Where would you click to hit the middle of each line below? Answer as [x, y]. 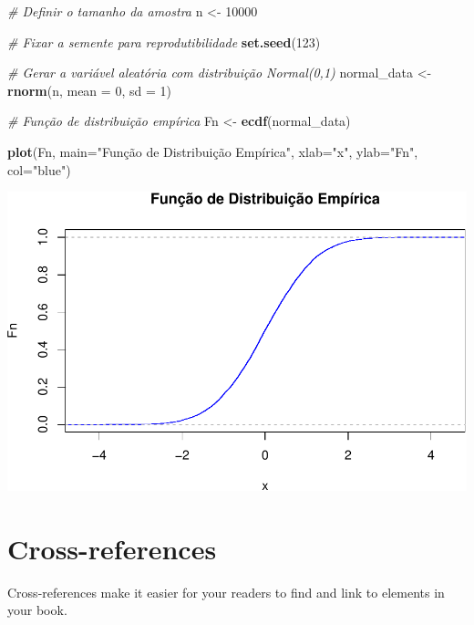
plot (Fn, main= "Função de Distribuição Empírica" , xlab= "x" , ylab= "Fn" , [213, 151]
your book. [37, 610]
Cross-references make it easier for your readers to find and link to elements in [226, 592]
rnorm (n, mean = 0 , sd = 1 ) [89, 90]
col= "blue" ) [39, 169]
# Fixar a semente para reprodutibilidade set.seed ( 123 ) [164, 42]
